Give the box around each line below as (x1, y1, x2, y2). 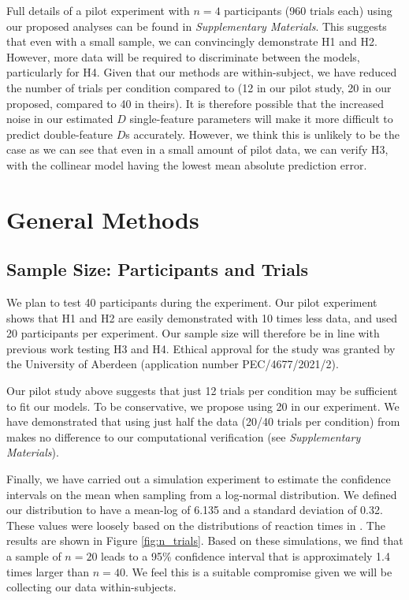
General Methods (6, 203, 199, 235)
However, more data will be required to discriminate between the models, (6, 48, 360, 65)
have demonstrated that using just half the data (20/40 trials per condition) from (6, 413, 400, 430)
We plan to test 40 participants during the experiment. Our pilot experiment (6, 294, 377, 311)
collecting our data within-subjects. (6, 579, 177, 595)
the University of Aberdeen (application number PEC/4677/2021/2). (6, 356, 339, 372)
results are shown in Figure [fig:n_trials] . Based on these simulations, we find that (6, 532, 403, 549)
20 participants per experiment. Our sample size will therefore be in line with (6, 325, 380, 341)
